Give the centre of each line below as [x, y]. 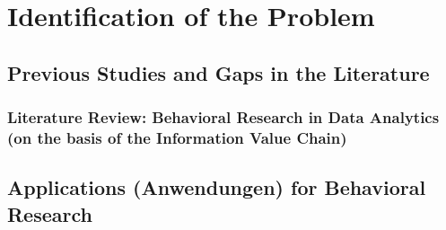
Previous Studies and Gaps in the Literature [219, 72]
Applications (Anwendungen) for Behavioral [217, 187]
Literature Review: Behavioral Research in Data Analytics [223, 117]
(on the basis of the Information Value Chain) [177, 137]
